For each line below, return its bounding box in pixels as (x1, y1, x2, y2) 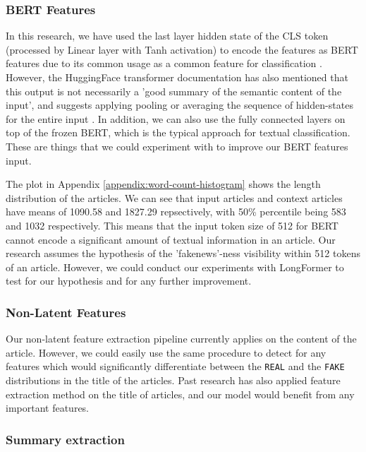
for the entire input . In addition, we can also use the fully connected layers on (6, 111, 346, 126)
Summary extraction (6, 430, 125, 448)
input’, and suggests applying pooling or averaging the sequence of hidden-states (6, 97, 353, 112)
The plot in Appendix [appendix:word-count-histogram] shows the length (6, 177, 321, 191)
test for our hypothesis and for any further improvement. (6, 273, 252, 288)
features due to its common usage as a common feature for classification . (6, 56, 322, 71)
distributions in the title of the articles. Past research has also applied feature (6, 372, 341, 387)
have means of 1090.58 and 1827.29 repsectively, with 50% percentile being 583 (6, 204, 346, 219)
